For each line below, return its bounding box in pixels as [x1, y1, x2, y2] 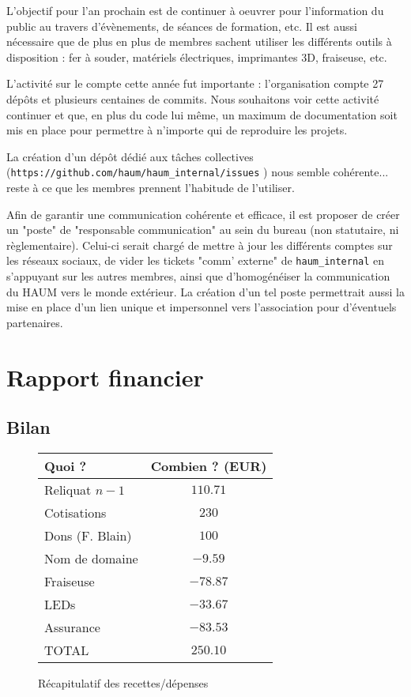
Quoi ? [44, 456, 87, 475]
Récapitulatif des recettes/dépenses [38, 674, 209, 691]
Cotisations [44, 503, 107, 522]
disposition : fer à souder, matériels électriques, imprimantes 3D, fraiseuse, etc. [6, 48, 387, 65]
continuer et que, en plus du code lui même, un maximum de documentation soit [6, 106, 398, 122]
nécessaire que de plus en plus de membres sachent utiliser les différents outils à [6, 33, 392, 50]
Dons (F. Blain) [44, 526, 132, 544]
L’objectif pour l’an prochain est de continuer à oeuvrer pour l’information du [6, 2, 384, 18]
